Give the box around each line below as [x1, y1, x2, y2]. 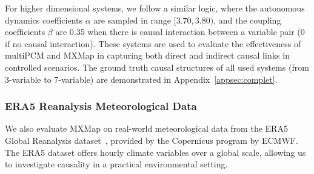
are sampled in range [93, 13, 172, 26]
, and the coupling [213, 13, 281, 26]
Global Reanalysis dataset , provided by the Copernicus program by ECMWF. [5, 134, 298, 146]
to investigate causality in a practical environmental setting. [5, 158, 228, 170]
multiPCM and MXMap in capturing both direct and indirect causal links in [5, 49, 290, 62]
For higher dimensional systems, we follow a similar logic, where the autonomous [5, 2, 305, 14]
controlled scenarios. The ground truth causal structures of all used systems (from [5, 60, 309, 73]
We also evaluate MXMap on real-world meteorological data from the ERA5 [5, 122, 288, 135]
